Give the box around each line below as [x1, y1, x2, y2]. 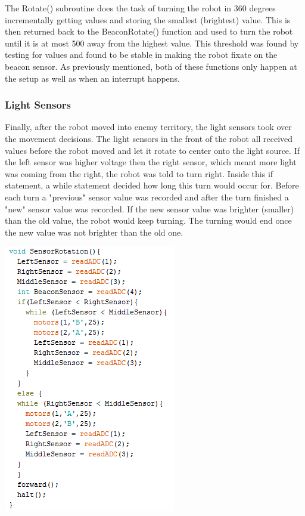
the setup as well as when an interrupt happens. [5, 72, 180, 84]
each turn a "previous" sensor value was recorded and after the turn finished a [5, 190, 289, 203]
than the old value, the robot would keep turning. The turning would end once [5, 214, 292, 227]
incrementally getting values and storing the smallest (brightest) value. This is [5, 13, 291, 26]
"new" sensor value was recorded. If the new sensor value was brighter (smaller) [5, 202, 294, 215]
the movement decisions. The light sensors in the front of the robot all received [5, 132, 293, 144]
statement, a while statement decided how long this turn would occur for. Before [5, 179, 299, 191]
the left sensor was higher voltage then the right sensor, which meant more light [5, 156, 297, 168]
